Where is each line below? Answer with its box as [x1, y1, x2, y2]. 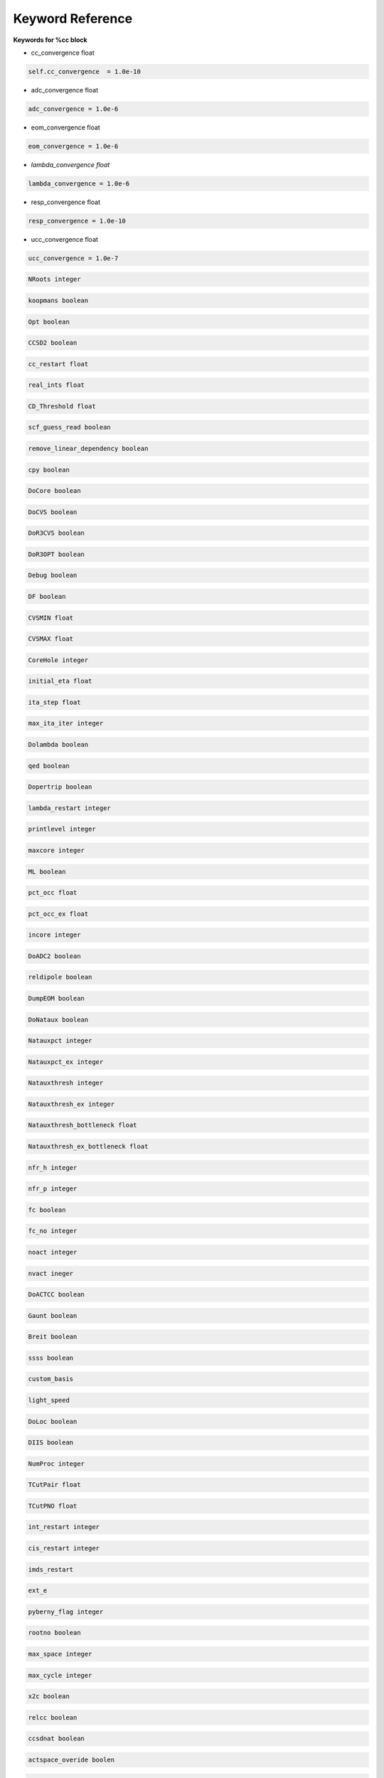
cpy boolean [28, 466, 70, 474]
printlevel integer [28, 825, 96, 834]
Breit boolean [28, 1333, 78, 1341]
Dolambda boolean [28, 740, 89, 749]
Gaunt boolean [28, 1311, 78, 1319]
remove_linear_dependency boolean [28, 445, 149, 452]
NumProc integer [28, 1459, 85, 1468]
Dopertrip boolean [28, 783, 92, 791]
